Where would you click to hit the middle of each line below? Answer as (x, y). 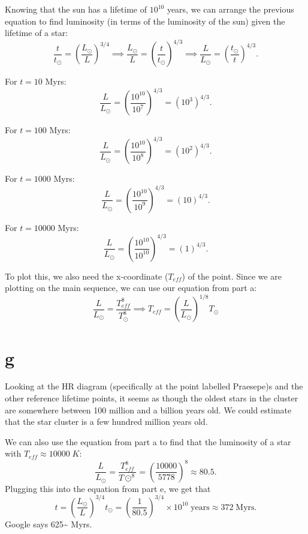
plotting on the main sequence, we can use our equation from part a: (131, 288)
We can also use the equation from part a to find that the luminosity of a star (148, 441)
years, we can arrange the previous (230, 9)
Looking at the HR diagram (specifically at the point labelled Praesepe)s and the (154, 386)
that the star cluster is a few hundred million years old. (106, 421)
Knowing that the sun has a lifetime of (76, 9)
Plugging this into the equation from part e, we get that (108, 488)
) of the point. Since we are (232, 276)
